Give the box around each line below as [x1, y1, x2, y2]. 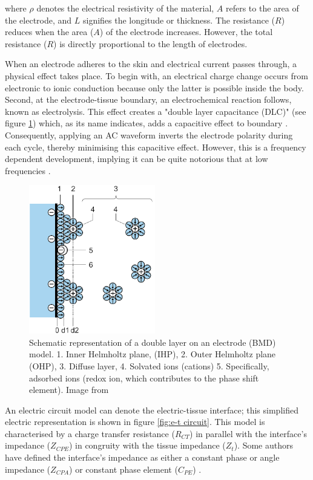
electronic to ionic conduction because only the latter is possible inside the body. [5, 81, 304, 94]
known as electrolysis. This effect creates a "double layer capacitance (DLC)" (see [5, 105, 306, 117]
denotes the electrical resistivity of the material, [36, 2, 214, 14]
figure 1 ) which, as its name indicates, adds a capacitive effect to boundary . [5, 117, 288, 129]
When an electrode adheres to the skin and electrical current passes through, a [5, 57, 297, 70]
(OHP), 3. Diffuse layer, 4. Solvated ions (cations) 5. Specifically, [29, 359, 269, 372]
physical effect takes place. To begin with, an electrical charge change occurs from [5, 69, 308, 82]
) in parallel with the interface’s [189, 427, 307, 439]
